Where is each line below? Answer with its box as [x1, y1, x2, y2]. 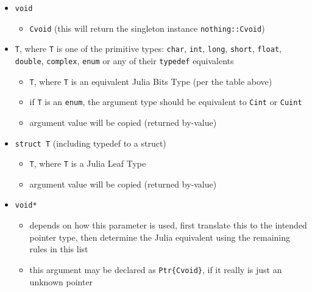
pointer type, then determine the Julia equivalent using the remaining [29, 230, 291, 243]
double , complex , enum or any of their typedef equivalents [15, 54, 234, 67]
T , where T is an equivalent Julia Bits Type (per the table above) [29, 75, 272, 87]
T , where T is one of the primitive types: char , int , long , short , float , [15, 42, 282, 55]
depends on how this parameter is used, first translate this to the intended [29, 219, 307, 232]
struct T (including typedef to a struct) [15, 136, 166, 149]
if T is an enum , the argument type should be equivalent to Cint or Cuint [29, 95, 302, 108]
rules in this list [29, 243, 88, 255]
